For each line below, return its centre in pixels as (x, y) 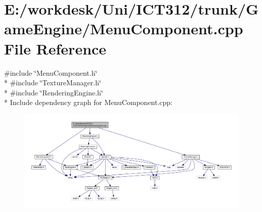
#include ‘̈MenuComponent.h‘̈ (51, 72)
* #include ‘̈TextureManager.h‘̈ (53, 83)
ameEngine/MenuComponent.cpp (124, 29)
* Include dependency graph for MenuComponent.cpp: (89, 102)
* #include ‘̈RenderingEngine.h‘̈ (54, 92)
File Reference (55, 48)
